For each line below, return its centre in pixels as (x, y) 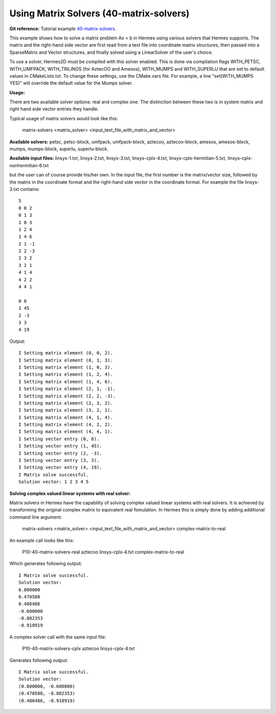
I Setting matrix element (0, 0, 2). (66, 353)
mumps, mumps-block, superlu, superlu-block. (59, 149)
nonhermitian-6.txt (29, 165)
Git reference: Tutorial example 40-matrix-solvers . (63, 29)
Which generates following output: (46, 564)
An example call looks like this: (42, 540)
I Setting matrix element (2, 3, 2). (66, 403)
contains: (30, 189)
